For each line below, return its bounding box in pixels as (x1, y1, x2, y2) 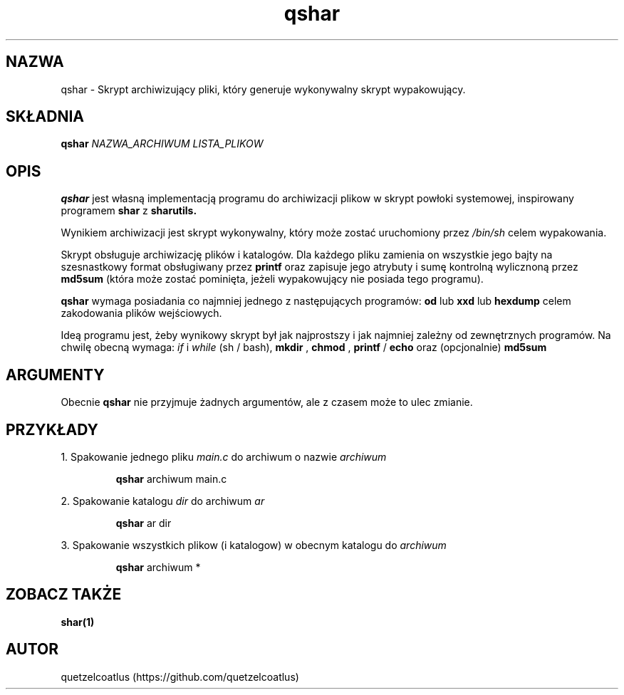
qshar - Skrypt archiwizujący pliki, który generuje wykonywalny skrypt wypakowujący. (61, 83, 466, 95)
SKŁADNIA (6, 108, 84, 126)
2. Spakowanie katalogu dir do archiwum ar (61, 494, 265, 507)
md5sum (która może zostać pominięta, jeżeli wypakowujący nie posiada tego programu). (61, 273, 484, 286)
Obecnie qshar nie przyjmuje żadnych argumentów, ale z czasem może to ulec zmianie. (61, 396, 473, 409)
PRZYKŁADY (6, 420, 98, 439)
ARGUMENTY (6, 365, 105, 384)
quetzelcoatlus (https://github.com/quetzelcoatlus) (61, 670, 299, 683)
